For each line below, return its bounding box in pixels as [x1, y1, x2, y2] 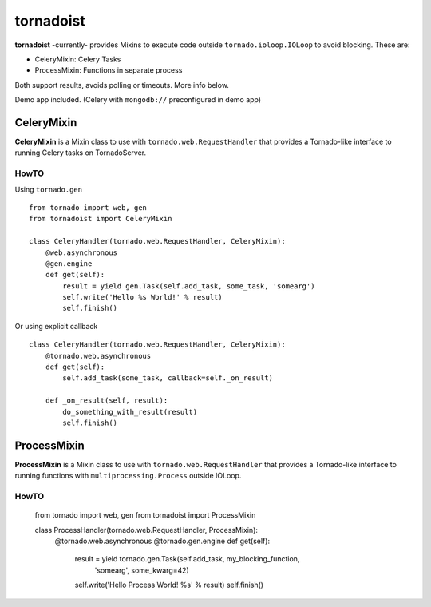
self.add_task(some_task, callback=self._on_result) [62, 374, 273, 383]
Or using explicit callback [14, 321, 98, 331]
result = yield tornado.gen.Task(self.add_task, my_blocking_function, [74, 554, 300, 564]
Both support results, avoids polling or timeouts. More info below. [14, 80, 229, 89]
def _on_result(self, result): [45, 396, 168, 405]
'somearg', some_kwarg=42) [94, 565, 189, 575]
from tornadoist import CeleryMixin [29, 214, 172, 224]
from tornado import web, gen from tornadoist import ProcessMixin [34, 510, 256, 520]
